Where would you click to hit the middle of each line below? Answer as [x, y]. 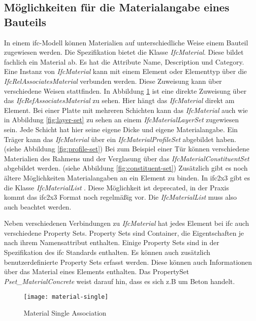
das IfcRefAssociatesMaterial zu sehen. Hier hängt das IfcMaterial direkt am [119, 100]
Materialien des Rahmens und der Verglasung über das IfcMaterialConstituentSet [127, 158]
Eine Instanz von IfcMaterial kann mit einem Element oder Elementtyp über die [126, 71]
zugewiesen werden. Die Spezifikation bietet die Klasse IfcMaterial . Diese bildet [124, 52]
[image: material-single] [66, 297]
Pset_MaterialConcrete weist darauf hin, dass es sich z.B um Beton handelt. [119, 281]
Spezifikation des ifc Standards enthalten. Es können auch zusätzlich [107, 252]
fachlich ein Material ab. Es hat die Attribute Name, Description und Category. [124, 61]
